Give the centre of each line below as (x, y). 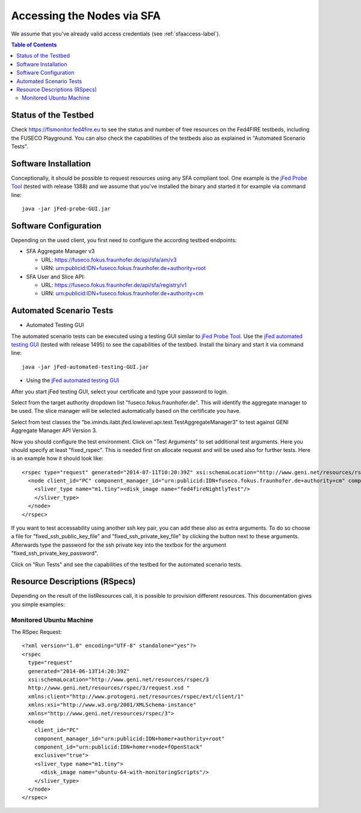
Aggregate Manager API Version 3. (54, 430)
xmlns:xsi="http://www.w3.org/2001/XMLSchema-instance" (112, 705)
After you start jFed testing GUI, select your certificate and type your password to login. (120, 391)
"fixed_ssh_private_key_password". (55, 553)
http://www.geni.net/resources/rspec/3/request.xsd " (109, 688)
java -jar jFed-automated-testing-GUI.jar (85, 367)
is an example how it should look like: (57, 459)
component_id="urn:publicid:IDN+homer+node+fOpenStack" (118, 747)
